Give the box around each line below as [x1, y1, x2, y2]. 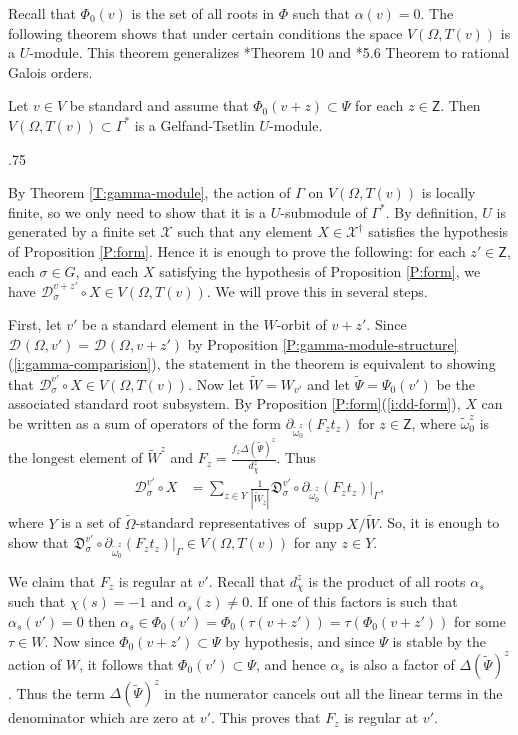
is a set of [61, 512, 121, 533]
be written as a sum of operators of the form [8, 412, 281, 433]
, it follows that [79, 653, 174, 674]
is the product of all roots [308, 570, 466, 591]
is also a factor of [349, 653, 455, 674]
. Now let [188, 373, 245, 394]
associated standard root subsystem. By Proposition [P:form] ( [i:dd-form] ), [8, 393, 461, 414]
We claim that [8, 570, 96, 591]
